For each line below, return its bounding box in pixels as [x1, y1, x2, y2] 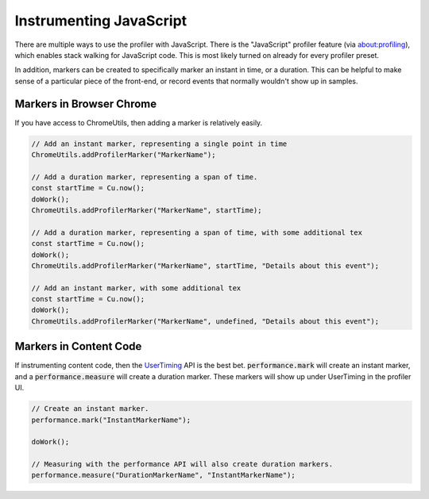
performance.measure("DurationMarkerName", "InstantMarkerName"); [31, 470, 296, 480]
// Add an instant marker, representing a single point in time [31, 139, 288, 148]
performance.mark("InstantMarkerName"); [31, 415, 191, 424]
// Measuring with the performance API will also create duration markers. [31, 460, 334, 469]
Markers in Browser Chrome [14, 97, 157, 110]
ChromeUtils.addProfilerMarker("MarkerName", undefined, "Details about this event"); [31, 317, 380, 325]
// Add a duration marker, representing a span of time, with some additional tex [31, 228, 363, 237]
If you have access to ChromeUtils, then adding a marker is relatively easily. [14, 117, 263, 127]
